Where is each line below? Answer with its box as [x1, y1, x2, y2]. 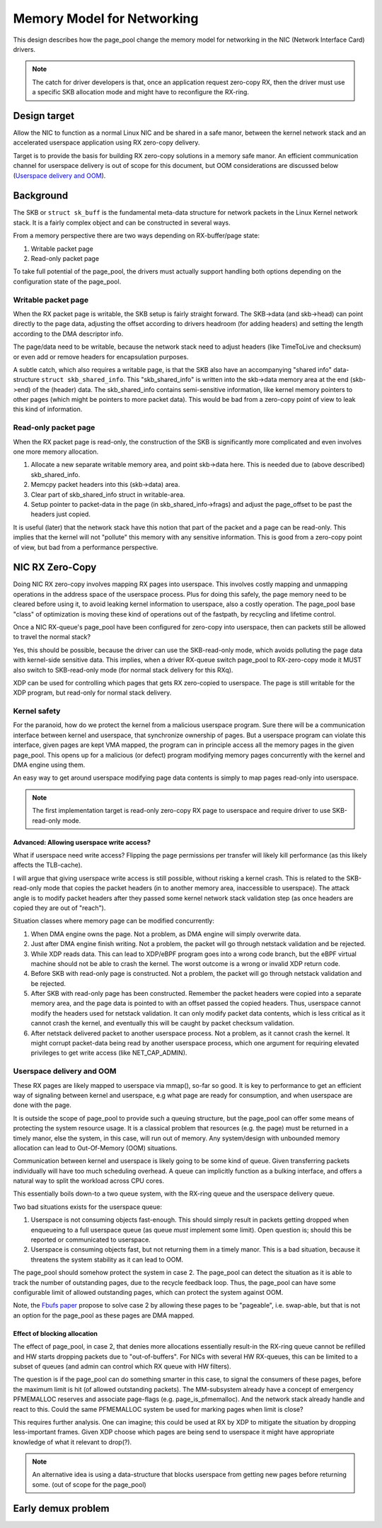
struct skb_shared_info [41, 376, 124, 384]
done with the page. [13, 1101, 72, 1109]
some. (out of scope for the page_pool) [32, 1480, 146, 1488]
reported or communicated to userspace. [30, 1235, 151, 1244]
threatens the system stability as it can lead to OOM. [30, 1255, 184, 1264]
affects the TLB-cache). [13, 861, 83, 870]
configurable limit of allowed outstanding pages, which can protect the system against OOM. [13, 1288, 284, 1296]
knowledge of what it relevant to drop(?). [13, 1437, 132, 1446]
